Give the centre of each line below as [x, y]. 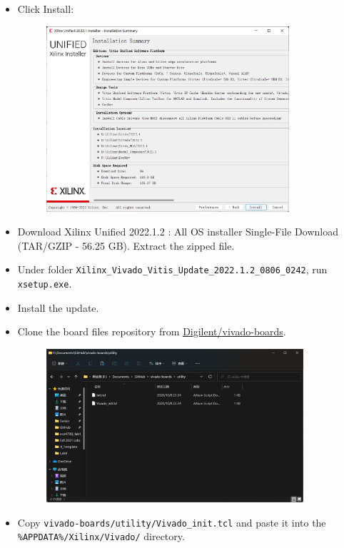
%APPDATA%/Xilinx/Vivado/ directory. [101, 536]
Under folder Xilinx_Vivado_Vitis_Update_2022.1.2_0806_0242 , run [172, 269]
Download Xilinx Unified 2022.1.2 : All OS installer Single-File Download [178, 232]
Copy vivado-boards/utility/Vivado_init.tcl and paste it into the [172, 522]
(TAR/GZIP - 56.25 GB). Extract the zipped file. [126, 245]
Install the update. [58, 307]
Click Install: [46, 9]
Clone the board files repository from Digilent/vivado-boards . [152, 331]
